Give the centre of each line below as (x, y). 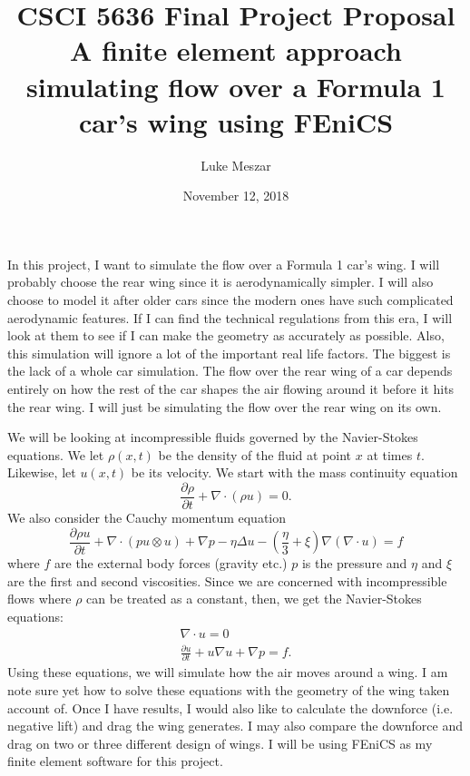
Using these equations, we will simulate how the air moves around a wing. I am (228, 672)
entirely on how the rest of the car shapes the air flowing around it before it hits (231, 389)
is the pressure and (354, 563)
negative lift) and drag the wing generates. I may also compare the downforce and (235, 726)
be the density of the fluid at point (255, 454)
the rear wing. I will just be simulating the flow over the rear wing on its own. (225, 406)
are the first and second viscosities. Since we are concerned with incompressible (227, 580)
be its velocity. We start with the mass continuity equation (294, 472)
